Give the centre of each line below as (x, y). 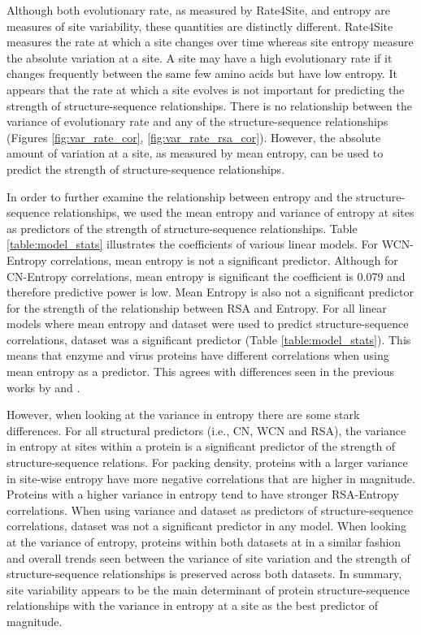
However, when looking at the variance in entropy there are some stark (183, 415)
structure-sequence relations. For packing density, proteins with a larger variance (207, 462)
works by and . (43, 387)
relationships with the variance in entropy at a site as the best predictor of (193, 605)
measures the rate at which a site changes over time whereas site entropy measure (210, 42)
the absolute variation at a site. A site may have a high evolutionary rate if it (200, 57)
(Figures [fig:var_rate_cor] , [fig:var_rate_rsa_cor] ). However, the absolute (194, 137)
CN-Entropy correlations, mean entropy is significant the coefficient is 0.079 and (206, 276)
